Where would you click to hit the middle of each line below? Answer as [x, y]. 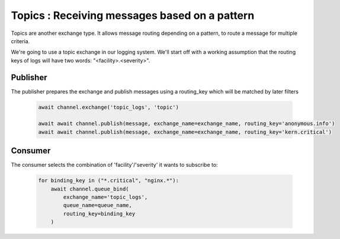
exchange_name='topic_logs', [105, 197]
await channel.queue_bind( [90, 189]
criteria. [20, 41]
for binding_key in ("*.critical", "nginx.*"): [108, 181]
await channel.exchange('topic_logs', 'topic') [108, 107]
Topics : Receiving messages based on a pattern [133, 15]
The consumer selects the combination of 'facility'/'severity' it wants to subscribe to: [115, 165]
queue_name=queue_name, [98, 205]
